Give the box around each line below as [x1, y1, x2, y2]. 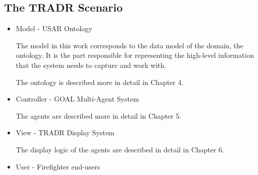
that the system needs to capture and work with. [16, 59, 167, 70]
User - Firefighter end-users [16, 161, 100, 171]
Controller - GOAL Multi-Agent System [16, 94, 139, 104]
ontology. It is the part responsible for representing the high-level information [16, 50, 254, 60]
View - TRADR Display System [16, 127, 114, 138]
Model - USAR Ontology [16, 23, 92, 34]
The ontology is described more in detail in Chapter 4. [16, 76, 184, 87]
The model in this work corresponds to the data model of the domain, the [16, 40, 243, 50]
